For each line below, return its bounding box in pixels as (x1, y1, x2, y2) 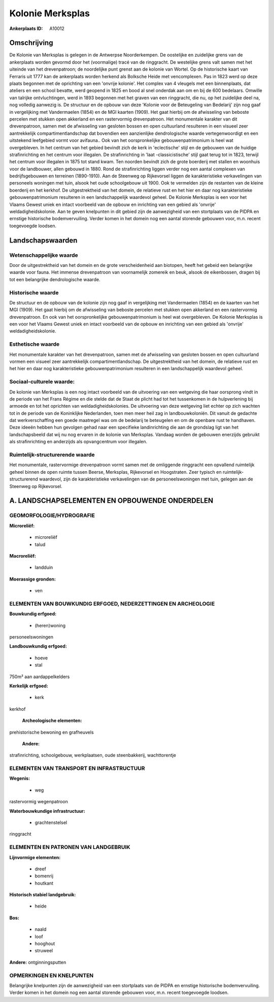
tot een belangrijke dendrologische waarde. (9, 276, 100, 282)
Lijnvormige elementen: (9, 854, 61, 860)
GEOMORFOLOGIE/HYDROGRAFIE (9, 512, 95, 519)
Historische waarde (9, 289, 59, 296)
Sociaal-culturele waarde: (9, 378, 75, 385)
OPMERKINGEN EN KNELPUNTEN (9, 971, 94, 979)
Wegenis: (9, 775, 30, 781)
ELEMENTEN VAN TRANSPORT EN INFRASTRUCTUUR (9, 765, 145, 772)
